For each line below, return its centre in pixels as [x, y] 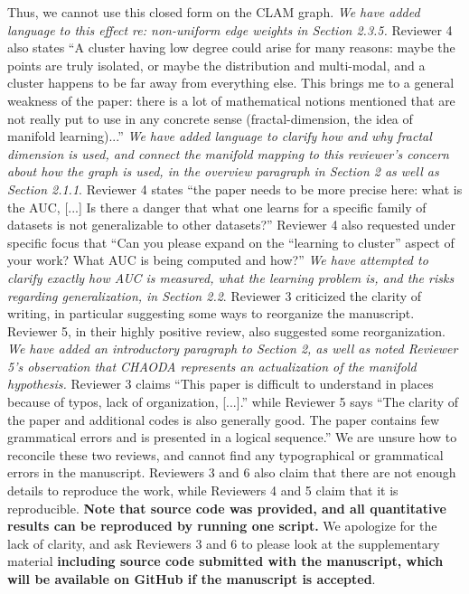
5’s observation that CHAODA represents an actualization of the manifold [212, 366]
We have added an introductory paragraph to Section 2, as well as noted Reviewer [233, 349]
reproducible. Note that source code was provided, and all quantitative [227, 508]
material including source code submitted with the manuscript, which [225, 561]
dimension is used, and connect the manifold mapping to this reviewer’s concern [228, 153]
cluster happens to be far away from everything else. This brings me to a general [231, 83]
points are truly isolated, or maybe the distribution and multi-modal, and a [216, 65]
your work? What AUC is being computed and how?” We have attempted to [218, 260]
